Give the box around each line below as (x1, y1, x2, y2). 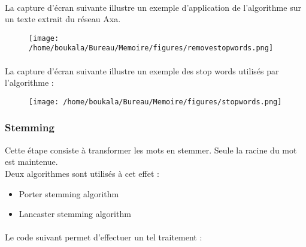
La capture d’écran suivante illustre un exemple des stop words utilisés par (5, 64, 279, 77)
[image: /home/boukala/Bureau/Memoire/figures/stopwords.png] (29, 97, 282, 106)
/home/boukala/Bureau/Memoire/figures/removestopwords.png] (29, 44, 274, 53)
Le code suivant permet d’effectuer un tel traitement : (5, 231, 202, 243)
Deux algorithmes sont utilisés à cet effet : (5, 167, 159, 179)
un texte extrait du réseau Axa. (5, 13, 121, 25)
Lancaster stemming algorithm (19, 207, 131, 220)
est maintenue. (5, 155, 58, 168)
